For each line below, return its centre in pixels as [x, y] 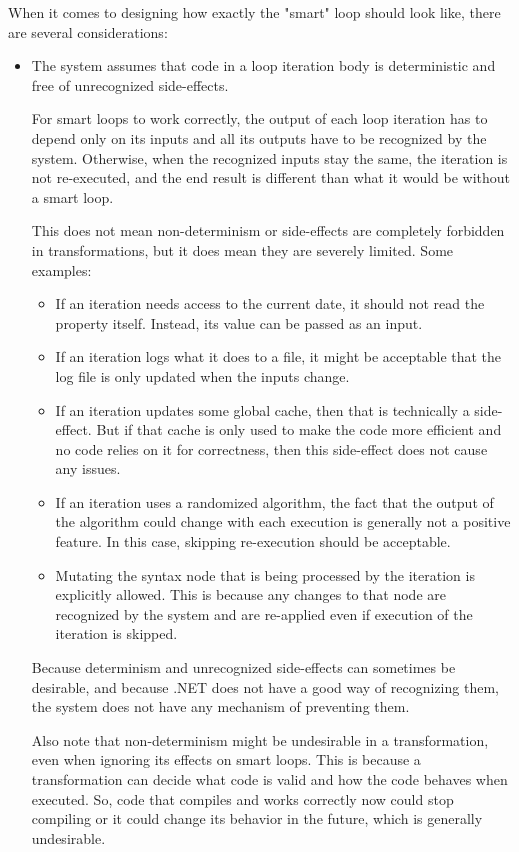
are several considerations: [88, 31]
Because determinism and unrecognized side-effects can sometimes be [243, 667]
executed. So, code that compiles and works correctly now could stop [242, 798]
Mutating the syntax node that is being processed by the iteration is [265, 574]
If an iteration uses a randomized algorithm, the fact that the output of [274, 501]
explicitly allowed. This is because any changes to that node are [250, 594]
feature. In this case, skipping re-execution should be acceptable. [253, 541]
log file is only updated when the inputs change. [202, 375]
